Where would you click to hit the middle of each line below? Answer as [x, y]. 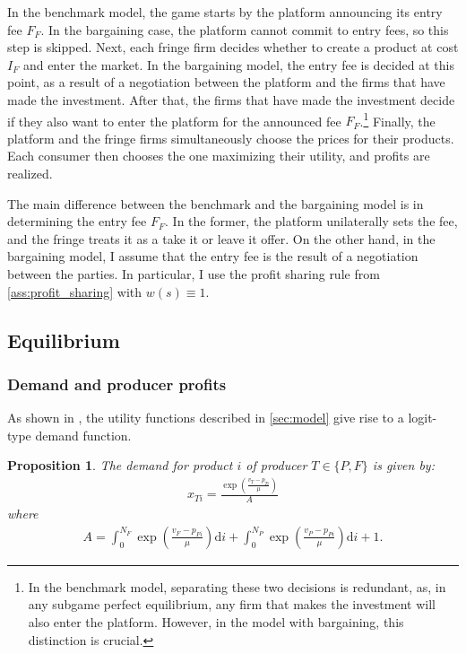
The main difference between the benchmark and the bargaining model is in [216, 203]
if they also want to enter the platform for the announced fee [174, 121]
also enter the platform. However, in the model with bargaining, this [216, 621]
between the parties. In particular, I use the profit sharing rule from [194, 273]
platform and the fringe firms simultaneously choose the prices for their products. [231, 138]
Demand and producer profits [117, 384]
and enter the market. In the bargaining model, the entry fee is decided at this [238, 64]
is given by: [403, 465]
